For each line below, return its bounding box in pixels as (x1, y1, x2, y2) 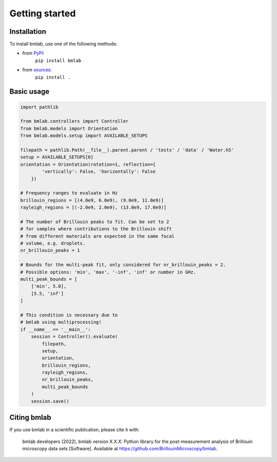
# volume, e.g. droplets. (20, 240, 86, 246)
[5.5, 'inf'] (31, 290, 64, 296)
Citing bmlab (9, 413, 51, 422)
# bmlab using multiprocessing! (20, 319, 102, 325)
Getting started (9, 8, 76, 19)
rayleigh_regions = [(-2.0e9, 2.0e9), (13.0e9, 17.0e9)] (20, 205, 167, 210)
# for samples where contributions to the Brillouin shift (20, 226, 172, 232)
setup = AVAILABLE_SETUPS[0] (20, 154, 94, 160)
